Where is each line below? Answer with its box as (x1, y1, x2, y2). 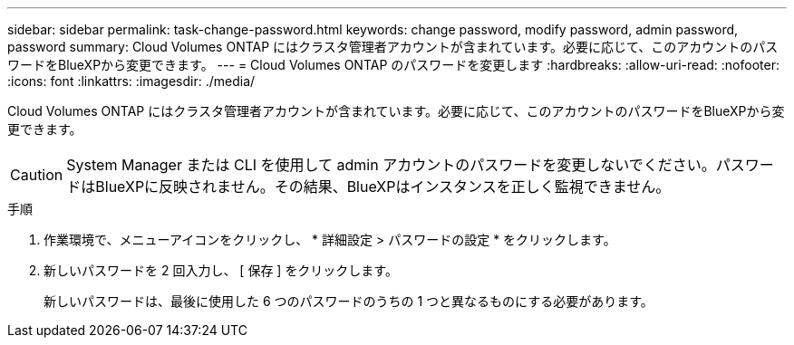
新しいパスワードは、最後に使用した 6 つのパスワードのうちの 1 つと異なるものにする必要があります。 (44, 293, 654, 309)
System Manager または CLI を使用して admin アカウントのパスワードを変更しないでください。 (66, 156, 716, 174)
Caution (10, 166, 63, 184)
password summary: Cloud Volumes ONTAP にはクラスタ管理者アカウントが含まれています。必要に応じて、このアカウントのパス (7, 39, 779, 54)
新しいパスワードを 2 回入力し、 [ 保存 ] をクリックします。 (44, 263, 398, 278)
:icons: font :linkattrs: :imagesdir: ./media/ (7, 73, 256, 89)
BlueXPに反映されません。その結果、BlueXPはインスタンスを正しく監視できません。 (95, 177, 671, 196)
